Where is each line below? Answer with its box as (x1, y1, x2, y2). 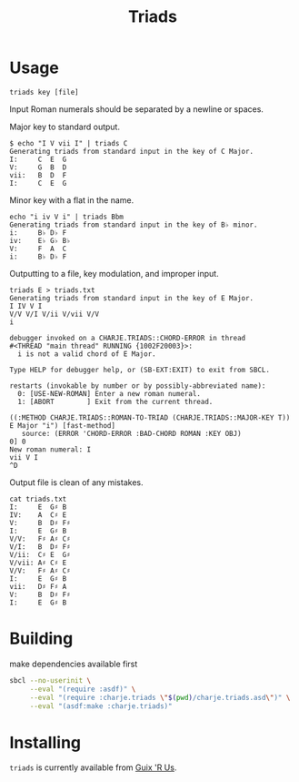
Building (9, 628, 74, 649)
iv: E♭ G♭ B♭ (9, 236, 71, 245)
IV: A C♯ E (9, 510, 67, 520)
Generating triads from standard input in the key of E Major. (9, 293, 254, 302)
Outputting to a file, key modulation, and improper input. (9, 268, 220, 279)
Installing (9, 732, 82, 753)
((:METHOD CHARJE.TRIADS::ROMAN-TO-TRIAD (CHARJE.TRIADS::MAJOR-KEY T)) (9, 412, 291, 422)
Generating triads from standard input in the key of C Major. (9, 147, 254, 156)
